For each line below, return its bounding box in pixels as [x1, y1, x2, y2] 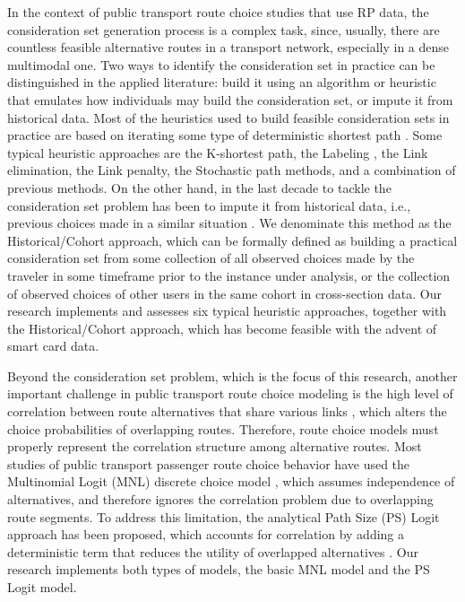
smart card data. [7, 336, 99, 355]
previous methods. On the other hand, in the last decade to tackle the [7, 178, 392, 196]
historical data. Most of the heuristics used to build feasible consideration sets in [7, 108, 450, 127]
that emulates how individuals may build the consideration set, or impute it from [7, 90, 453, 109]
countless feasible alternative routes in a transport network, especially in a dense [7, 38, 450, 57]
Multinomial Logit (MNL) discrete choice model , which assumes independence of [7, 472, 455, 491]
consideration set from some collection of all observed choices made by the [7, 249, 415, 267]
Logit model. [7, 578, 77, 596]
